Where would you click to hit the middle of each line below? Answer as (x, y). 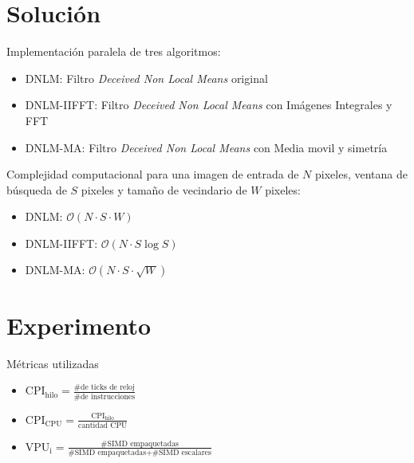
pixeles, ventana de (361, 174)
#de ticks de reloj (104, 387)
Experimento (79, 325)
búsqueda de (37, 189)
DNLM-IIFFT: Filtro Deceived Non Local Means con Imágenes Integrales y (209, 105)
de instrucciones (108, 396)
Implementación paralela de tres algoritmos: (114, 51)
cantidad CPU (103, 425)
